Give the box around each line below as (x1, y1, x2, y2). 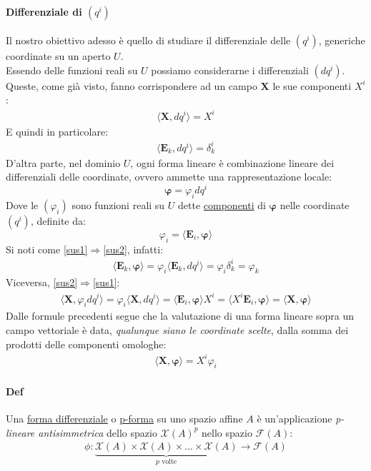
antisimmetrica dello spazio (38, 425, 157, 440)
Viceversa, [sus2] (6, 275, 78, 290)
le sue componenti (272, 78, 352, 93)
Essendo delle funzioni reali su (6, 62, 138, 77)
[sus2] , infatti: (103, 241, 164, 256)
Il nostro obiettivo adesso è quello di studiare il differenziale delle (6, 33, 291, 48)
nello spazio (202, 425, 252, 440)
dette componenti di (178, 197, 266, 212)
